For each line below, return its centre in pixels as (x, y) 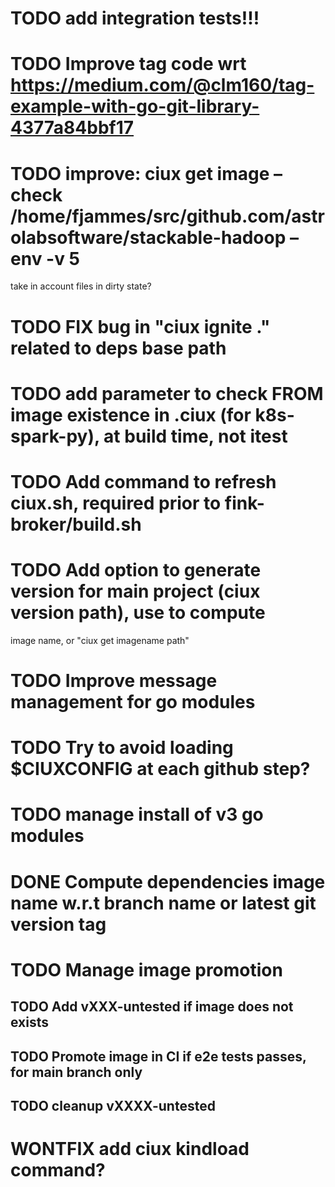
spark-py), (55, 436)
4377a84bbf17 (72, 128)
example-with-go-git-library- (135, 106)
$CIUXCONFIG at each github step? (160, 769)
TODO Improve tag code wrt (128, 64)
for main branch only (76, 1072)
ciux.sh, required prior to (116, 503)
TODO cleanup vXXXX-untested (113, 1105)
